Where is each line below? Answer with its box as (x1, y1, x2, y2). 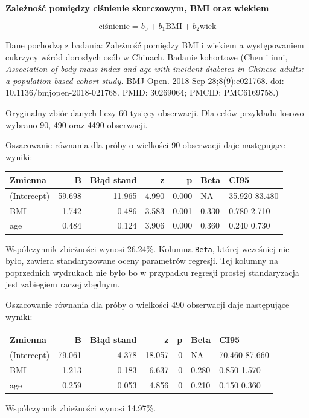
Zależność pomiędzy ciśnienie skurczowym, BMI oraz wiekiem (5, 2, 269, 14)
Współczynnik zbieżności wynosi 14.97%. (5, 402, 156, 414)
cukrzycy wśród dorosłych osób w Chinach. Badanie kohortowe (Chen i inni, (5, 50, 288, 63)
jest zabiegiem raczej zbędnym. (5, 278, 120, 290)
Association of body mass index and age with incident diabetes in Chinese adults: (5, 62, 304, 75)
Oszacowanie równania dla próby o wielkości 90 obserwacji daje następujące (5, 139, 285, 151)
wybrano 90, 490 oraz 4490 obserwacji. (5, 118, 148, 131)
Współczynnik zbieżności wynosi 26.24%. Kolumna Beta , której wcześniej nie (5, 242, 290, 255)
